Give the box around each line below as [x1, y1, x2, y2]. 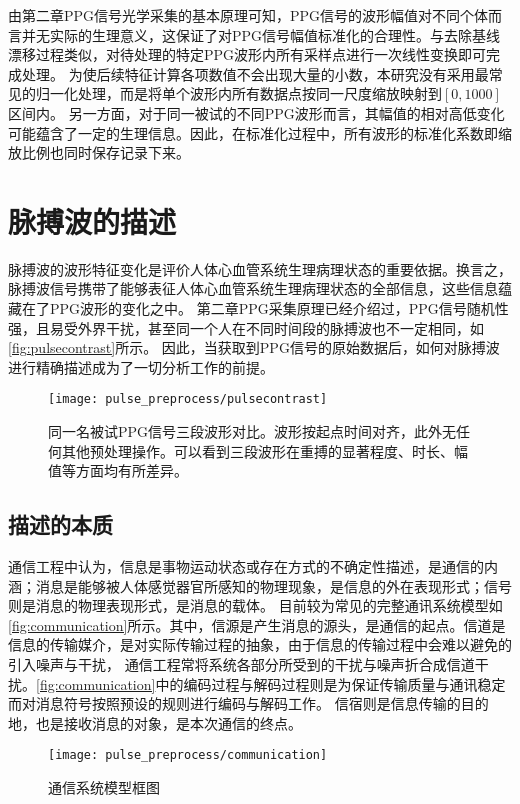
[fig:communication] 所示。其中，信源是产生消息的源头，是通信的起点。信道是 [8, 614, 506, 635]
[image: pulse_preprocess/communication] [48, 748, 328, 763]
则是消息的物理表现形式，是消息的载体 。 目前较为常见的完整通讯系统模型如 [8, 595, 503, 616]
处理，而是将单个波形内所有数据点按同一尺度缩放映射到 [77, 83, 442, 104]
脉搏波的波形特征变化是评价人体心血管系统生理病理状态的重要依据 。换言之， [8, 258, 512, 279]
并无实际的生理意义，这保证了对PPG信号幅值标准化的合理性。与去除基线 [21, 24, 501, 45]
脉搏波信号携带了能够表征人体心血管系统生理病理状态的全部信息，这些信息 [8, 278, 498, 299]
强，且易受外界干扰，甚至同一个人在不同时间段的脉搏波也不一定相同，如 [8, 317, 484, 338]
